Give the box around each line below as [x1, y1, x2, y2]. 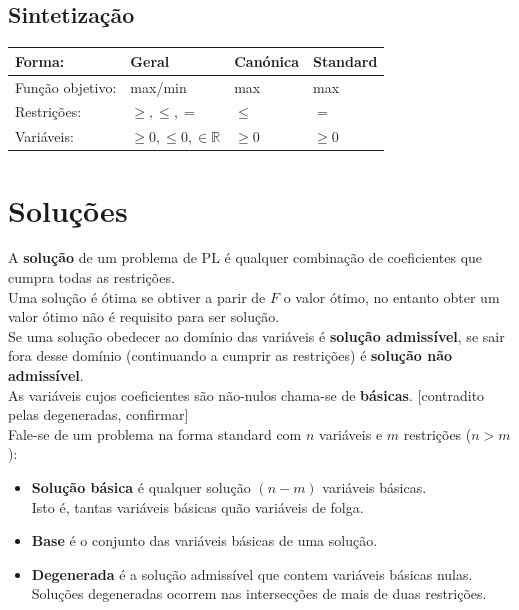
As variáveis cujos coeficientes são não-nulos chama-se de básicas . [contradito [8, 384, 485, 405]
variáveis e [319, 423, 383, 444]
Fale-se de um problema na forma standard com [8, 423, 302, 444]
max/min [130, 76, 187, 97]
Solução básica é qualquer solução [31, 476, 251, 497]
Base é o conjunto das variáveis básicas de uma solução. [31, 530, 378, 551]
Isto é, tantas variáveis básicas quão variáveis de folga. [31, 496, 364, 517]
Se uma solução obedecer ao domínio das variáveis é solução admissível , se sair [8, 325, 505, 346]
